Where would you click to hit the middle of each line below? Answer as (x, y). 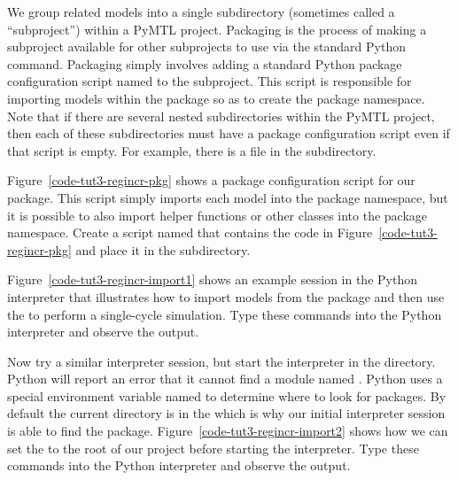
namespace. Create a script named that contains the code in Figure (190, 232)
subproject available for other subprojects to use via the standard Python (206, 46)
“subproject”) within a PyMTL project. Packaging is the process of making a (217, 29)
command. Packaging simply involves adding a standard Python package (205, 63)
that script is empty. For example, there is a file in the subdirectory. (192, 150)
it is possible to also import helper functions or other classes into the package (217, 215)
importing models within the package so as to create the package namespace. (216, 98)
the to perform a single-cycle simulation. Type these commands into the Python (225, 314)
